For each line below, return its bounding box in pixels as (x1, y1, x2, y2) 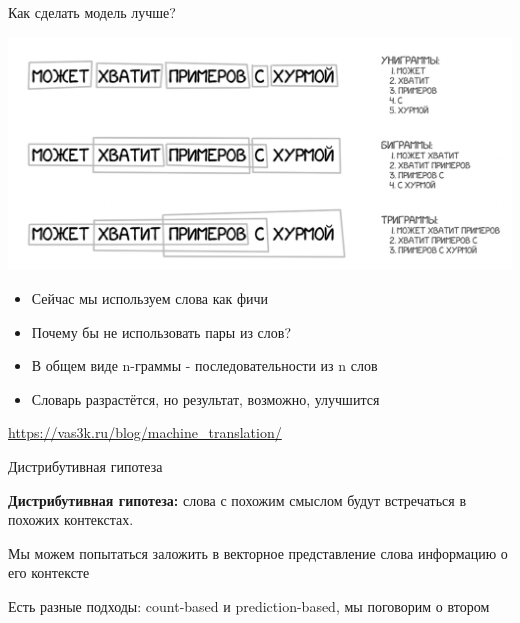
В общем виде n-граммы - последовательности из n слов (31, 355, 378, 376)
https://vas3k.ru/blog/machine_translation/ (8, 422, 282, 443)
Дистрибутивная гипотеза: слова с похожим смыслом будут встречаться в (8, 489, 467, 510)
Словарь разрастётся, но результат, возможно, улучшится (31, 388, 380, 409)
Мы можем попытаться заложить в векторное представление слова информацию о (8, 542, 508, 563)
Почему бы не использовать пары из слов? (31, 321, 292, 342)
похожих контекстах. (8, 509, 134, 530)
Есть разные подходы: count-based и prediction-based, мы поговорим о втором (8, 595, 490, 616)
